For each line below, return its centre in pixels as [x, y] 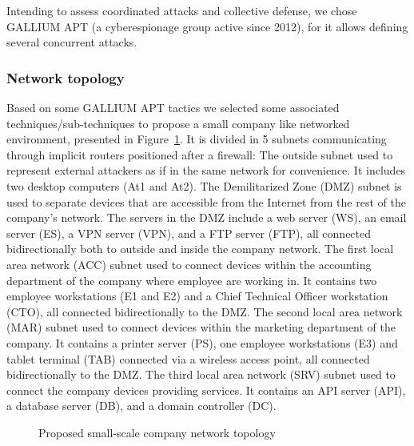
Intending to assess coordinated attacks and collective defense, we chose [182, 10]
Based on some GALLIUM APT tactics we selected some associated [173, 107]
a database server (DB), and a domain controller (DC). [141, 406]
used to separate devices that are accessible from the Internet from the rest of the [206, 201]
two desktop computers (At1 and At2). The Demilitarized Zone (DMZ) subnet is [204, 185]
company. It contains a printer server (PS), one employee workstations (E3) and [202, 342]
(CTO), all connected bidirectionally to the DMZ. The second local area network [205, 311]
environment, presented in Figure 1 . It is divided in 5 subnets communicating [197, 139]
